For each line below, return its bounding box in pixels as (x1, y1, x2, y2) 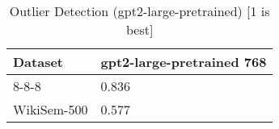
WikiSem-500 (13, 100, 88, 119)
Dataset (13, 52, 64, 71)
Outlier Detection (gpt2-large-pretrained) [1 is (9, 2, 270, 20)
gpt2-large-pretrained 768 (100, 52, 267, 71)
